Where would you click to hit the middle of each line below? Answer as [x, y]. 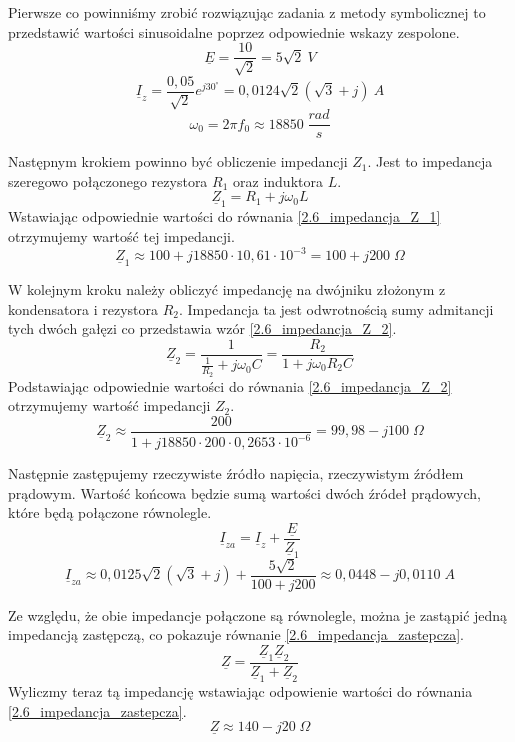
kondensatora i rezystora [83, 308]
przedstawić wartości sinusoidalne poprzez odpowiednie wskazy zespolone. [234, 31]
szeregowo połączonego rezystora [108, 180]
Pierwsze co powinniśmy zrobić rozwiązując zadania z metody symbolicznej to [247, 12]
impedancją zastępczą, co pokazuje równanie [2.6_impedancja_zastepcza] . [236, 634]
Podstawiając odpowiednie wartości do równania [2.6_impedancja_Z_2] [230, 385]
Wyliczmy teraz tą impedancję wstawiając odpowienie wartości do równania [240, 691]
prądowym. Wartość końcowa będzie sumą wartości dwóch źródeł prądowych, [244, 492]
